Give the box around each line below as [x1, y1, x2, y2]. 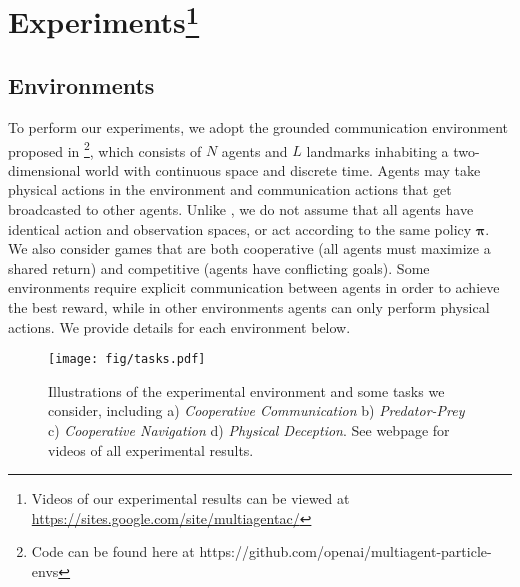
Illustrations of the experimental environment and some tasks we [48, 380, 445, 401]
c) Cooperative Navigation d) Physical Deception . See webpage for [48, 419, 450, 440]
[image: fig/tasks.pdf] [48, 352, 206, 367]
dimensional [8, 159, 81, 180]
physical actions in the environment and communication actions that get [8, 179, 452, 200]
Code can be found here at [31, 541, 195, 562]
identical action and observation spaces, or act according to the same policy [8, 218, 472, 239]
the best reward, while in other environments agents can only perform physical [8, 296, 490, 317]
